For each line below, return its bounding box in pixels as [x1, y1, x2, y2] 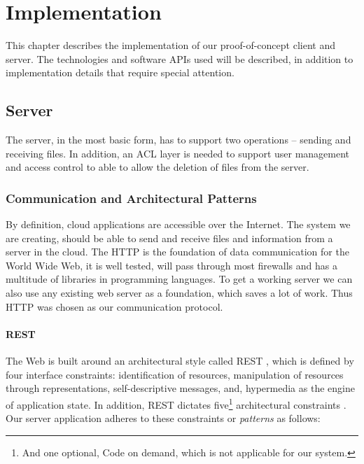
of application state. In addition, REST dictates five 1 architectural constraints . [6, 395, 346, 412]
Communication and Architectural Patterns [6, 189, 257, 206]
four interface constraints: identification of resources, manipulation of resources [6, 367, 344, 381]
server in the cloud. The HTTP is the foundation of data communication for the [6, 244, 349, 259]
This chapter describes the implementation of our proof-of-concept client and [6, 38, 335, 52]
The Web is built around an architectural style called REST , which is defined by [6, 353, 354, 368]
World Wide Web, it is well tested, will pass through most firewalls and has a [6, 258, 337, 272]
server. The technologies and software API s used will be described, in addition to [6, 51, 353, 66]
